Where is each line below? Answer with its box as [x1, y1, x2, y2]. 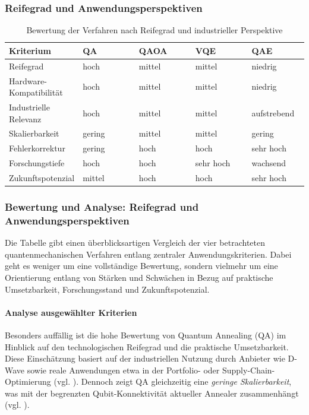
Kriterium [9, 44, 51, 56]
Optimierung [5, 375, 51, 388]
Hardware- [9, 74, 47, 87]
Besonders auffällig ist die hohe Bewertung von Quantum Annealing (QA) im [5, 328, 286, 341]
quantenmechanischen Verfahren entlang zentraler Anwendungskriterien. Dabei [5, 248, 292, 260]
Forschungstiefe [9, 157, 65, 169]
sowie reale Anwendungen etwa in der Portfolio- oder [27, 363, 220, 376]
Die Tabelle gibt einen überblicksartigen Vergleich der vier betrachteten [5, 236, 266, 249]
